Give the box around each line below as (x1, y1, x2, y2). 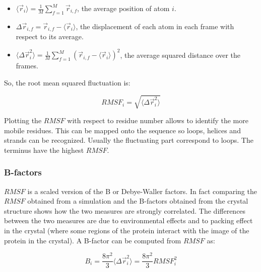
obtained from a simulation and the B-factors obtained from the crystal (27, 196, 248, 206)
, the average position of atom (77, 3, 170, 13)
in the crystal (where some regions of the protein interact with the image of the (4, 225, 249, 236)
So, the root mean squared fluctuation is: (4, 77, 130, 87)
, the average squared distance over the (120, 49, 241, 60)
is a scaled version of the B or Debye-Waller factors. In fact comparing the (27, 186, 257, 196)
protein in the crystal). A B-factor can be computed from (4, 235, 181, 245)
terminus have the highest (4, 144, 84, 155)
